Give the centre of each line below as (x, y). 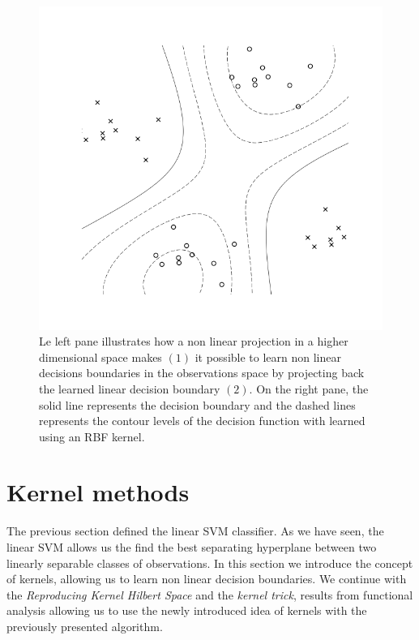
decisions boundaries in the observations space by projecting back (202, 373)
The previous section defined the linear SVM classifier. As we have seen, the (195, 531)
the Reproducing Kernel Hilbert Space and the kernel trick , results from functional (210, 594)
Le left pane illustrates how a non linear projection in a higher (194, 341)
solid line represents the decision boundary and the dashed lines (197, 404)
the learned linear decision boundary (130, 388)
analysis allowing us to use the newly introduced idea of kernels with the (187, 610)
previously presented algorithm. (85, 626)
